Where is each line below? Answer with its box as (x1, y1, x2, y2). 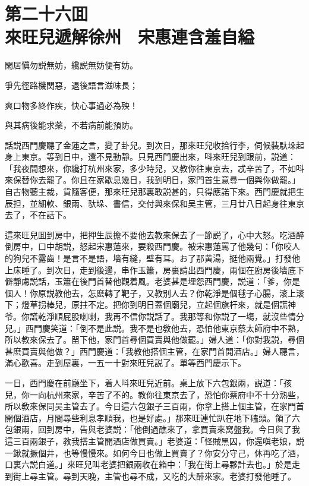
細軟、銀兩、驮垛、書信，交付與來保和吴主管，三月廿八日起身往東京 (37, 197, 304, 209)
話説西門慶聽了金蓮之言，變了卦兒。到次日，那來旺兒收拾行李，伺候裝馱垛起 (5, 138, 304, 151)
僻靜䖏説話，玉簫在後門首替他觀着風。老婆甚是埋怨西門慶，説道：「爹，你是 (5, 275, 300, 288)
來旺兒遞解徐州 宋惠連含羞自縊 (5, 24, 255, 49)
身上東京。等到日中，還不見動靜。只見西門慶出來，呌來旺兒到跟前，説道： (5, 150, 296, 163)
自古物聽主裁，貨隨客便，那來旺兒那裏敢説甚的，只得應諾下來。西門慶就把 (5, 185, 296, 198)
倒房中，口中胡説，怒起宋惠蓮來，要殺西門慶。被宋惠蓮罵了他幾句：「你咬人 (5, 240, 300, 253)
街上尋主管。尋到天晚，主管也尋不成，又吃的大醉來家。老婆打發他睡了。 (12, 469, 296, 482)
